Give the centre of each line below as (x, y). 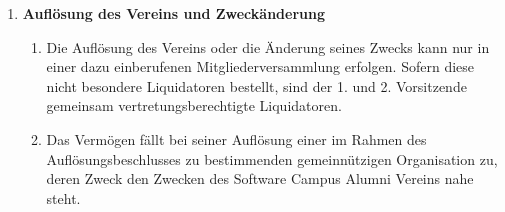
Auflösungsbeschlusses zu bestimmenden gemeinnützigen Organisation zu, (272, 158)
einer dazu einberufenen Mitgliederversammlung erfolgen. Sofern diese (260, 66)
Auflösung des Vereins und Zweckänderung (173, 13)
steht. (63, 197)
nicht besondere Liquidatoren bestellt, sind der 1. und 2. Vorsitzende (256, 85)
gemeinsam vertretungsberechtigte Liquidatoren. (194, 105)
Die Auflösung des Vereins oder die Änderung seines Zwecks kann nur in (268, 46)
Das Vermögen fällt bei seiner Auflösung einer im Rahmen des (236, 138)
